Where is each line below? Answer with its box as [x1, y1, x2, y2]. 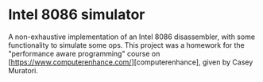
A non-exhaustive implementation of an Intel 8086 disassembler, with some [8, 32, 256, 41]
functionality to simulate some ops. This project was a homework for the [8, 40, 245, 49]
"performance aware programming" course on [8, 49, 161, 58]
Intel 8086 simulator [8, 6, 145, 24]
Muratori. [8, 65, 38, 75]
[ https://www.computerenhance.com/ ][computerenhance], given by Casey [8, 57, 253, 67]
